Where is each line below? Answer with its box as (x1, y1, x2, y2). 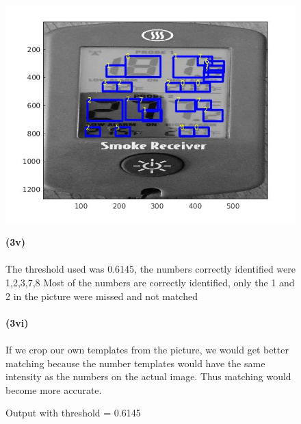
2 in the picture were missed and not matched (5, 288, 198, 303)
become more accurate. (5, 382, 102, 397)
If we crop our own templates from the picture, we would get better (5, 342, 289, 356)
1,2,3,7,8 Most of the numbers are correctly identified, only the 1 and (5, 275, 295, 290)
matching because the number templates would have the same (5, 356, 265, 370)
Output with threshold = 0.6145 (5, 406, 141, 420)
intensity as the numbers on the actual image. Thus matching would (5, 369, 291, 384)
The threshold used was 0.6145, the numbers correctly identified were (5, 262, 296, 276)
